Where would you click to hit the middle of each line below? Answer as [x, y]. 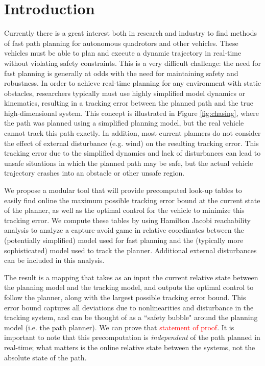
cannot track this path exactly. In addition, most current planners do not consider [132, 133]
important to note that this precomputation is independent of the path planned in [132, 337]
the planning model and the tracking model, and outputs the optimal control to [129, 287]
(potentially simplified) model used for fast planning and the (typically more [124, 240]
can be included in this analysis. [54, 260]
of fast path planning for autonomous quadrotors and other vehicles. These [121, 43]
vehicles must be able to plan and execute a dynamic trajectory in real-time [123, 53]
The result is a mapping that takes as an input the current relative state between [131, 277]
